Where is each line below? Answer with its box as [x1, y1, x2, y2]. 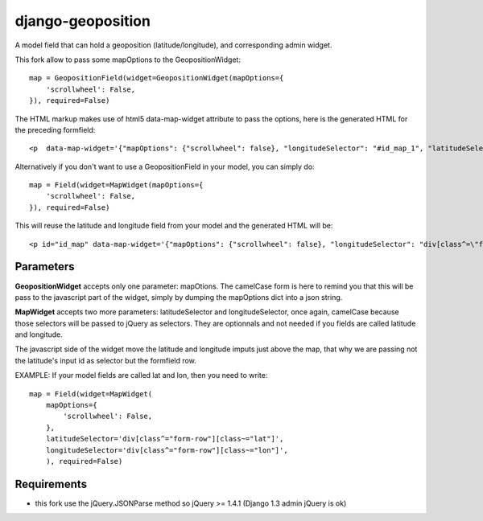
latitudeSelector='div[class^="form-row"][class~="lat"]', [45, 434, 284, 444]
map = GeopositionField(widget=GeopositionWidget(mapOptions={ [29, 73, 284, 83]
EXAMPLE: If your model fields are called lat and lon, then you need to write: [14, 371, 268, 380]
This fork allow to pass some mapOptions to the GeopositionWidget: [14, 55, 242, 64]
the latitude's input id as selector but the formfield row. [14, 355, 196, 365]
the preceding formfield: [14, 125, 96, 134]
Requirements [14, 477, 88, 490]
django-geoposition [14, 12, 151, 30]
